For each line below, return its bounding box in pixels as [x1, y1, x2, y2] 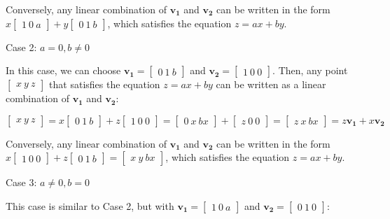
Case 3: [6, 175, 37, 190]
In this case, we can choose [6, 63, 121, 78]
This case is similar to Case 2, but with [6, 198, 174, 213]
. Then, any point [272, 63, 348, 78]
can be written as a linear [216, 77, 326, 92]
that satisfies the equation [49, 77, 160, 92]
